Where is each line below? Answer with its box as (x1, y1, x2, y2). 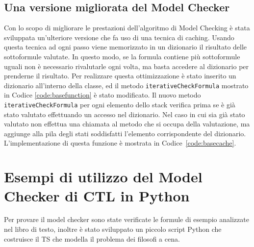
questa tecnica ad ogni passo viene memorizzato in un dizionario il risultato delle (4, 42, 247, 52)
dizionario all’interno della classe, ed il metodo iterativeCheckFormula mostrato (4, 80, 249, 90)
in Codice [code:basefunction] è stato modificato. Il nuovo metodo (4, 90, 201, 100)
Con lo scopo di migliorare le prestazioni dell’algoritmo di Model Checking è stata (4, 23, 250, 33)
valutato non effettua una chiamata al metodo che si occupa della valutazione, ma (4, 119, 250, 129)
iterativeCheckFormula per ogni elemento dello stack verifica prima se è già (4, 99, 235, 110)
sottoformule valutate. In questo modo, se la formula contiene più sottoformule (4, 51, 240, 61)
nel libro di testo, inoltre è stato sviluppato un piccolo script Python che (4, 223, 222, 234)
